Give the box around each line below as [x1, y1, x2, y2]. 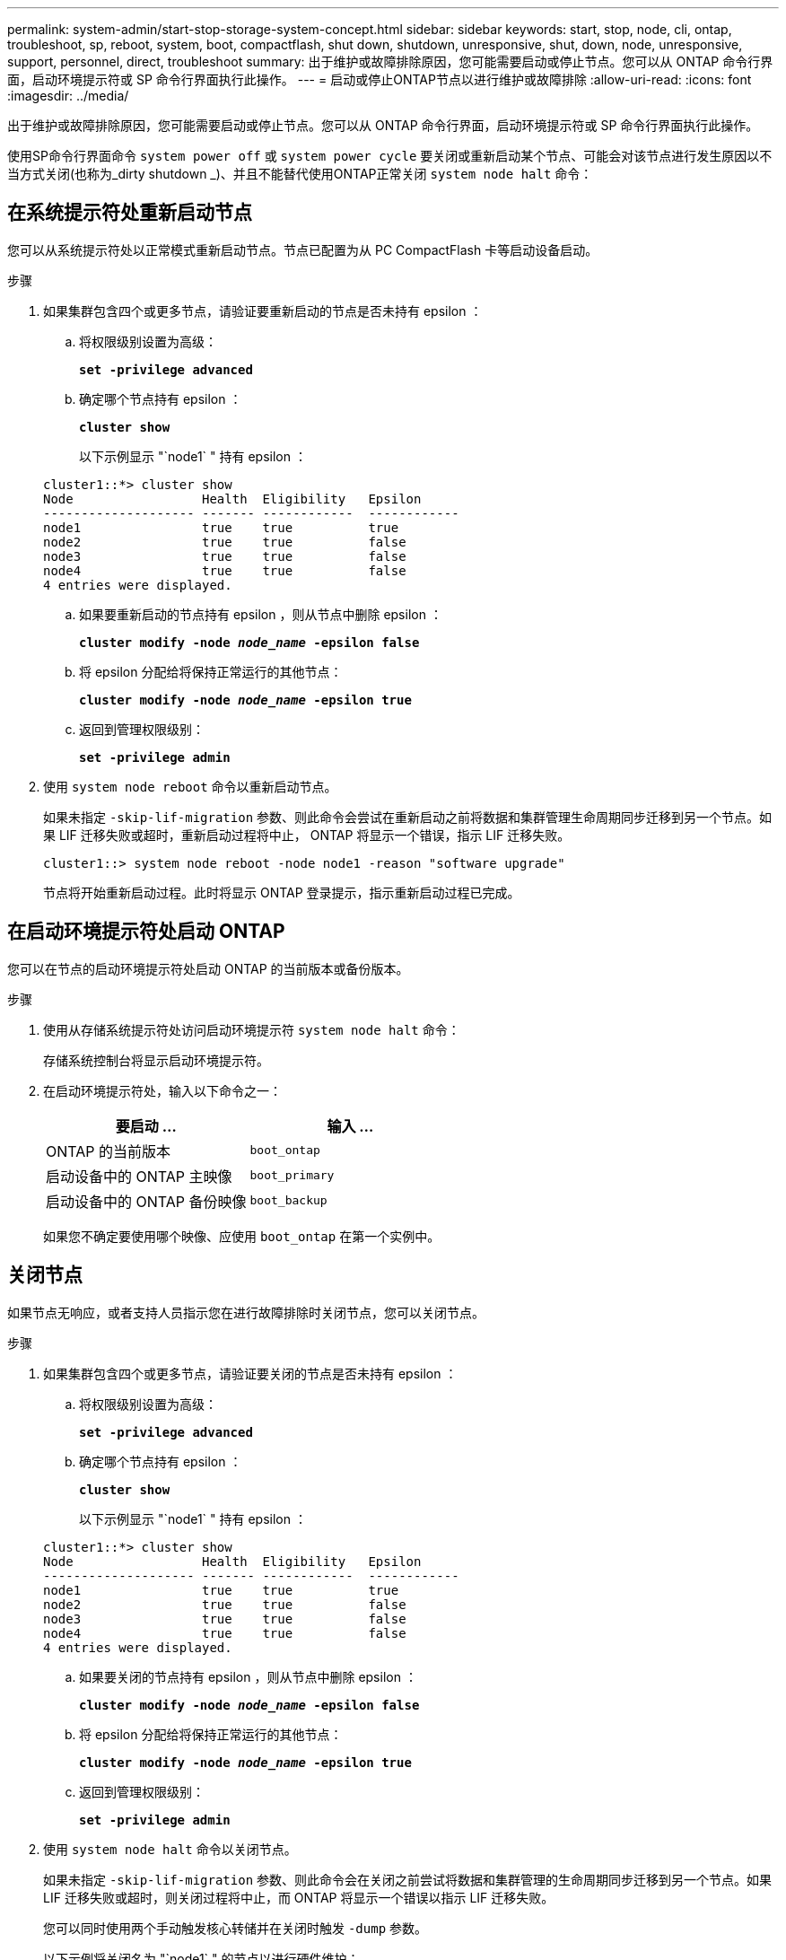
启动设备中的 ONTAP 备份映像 [46, 1192, 247, 1211]
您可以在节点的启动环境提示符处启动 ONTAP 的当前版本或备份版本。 [7, 960, 409, 976]
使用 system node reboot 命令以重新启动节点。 [43, 778, 337, 794]
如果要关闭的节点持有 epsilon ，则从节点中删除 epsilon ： [79, 1668, 417, 1684]
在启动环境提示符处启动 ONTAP [7, 920, 285, 943]
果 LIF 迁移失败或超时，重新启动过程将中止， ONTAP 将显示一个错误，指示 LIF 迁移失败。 [43, 827, 571, 843]
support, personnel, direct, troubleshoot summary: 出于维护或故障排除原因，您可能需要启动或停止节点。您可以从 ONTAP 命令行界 [7, 54, 773, 69]
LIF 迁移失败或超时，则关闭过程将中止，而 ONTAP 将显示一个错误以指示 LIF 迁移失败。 [43, 1889, 555, 1905]
